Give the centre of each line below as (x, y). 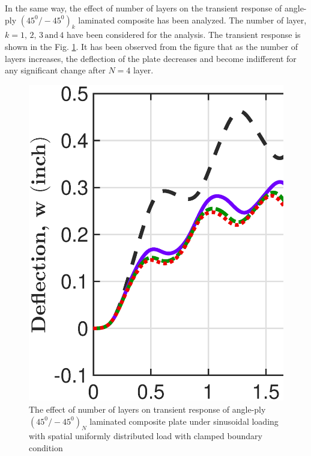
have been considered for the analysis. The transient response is (183, 35)
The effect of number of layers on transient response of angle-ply (147, 409)
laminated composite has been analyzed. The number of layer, (192, 20)
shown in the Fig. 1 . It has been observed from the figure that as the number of (151, 46)
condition (46, 447)
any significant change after (55, 70)
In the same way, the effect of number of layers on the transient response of (143, 8)
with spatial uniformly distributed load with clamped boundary (146, 436)
